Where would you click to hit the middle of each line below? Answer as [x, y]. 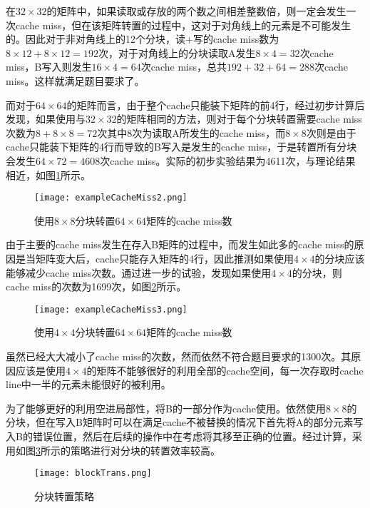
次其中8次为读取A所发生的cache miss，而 [191, 132]
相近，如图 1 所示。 [48, 174]
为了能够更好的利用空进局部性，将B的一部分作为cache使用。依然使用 [166, 408]
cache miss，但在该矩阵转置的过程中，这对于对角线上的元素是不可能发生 [183, 25]
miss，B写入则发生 [49, 67]
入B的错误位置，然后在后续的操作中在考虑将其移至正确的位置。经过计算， [179, 436]
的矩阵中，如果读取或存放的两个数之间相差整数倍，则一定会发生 [196, 11]
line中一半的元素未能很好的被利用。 [88, 384]
